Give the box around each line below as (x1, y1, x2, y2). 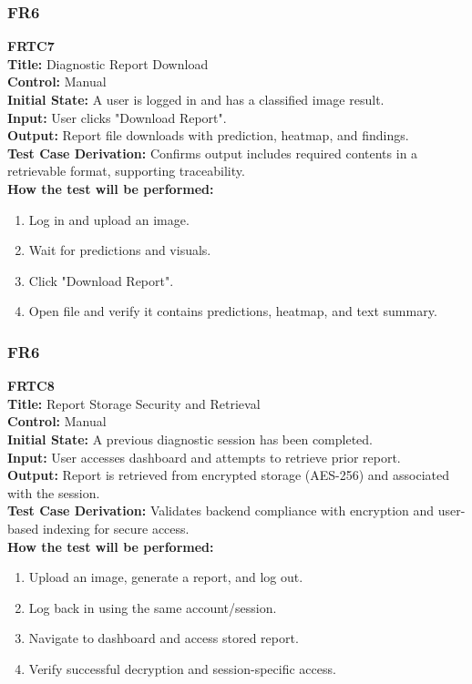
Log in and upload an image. (28, 209, 190, 229)
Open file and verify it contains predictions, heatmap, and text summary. (28, 301, 437, 321)
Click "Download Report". (28, 271, 174, 290)
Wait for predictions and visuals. (28, 240, 211, 260)
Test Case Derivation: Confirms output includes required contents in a (7, 143, 418, 162)
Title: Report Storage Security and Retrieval (7, 393, 261, 413)
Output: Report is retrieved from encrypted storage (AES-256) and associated (7, 465, 450, 485)
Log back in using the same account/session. (28, 597, 277, 617)
